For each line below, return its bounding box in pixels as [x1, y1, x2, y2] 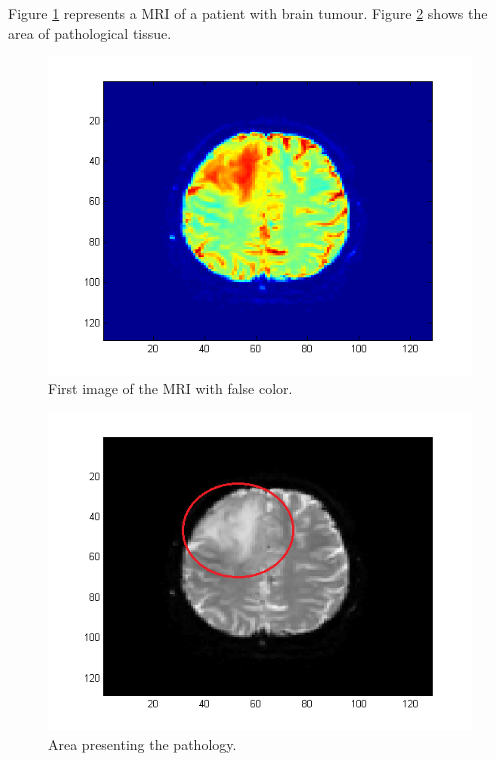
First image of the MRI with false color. [48, 378, 293, 399]
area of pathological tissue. [8, 22, 172, 43]
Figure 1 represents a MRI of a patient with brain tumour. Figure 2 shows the [8, 3, 488, 23]
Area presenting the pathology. [48, 733, 237, 754]
